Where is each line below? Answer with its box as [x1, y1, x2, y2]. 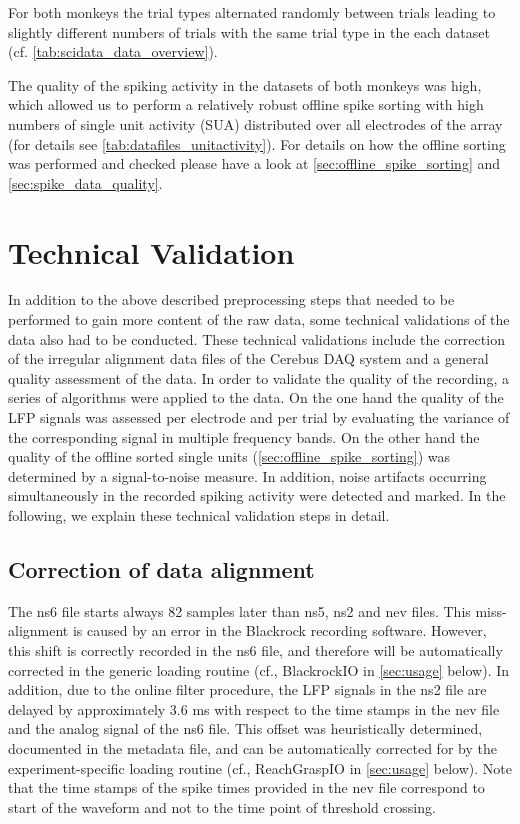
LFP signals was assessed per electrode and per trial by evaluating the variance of [8, 407, 510, 428]
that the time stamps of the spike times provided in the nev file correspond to [8, 777, 485, 798]
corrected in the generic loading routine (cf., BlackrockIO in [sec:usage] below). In [8, 659, 510, 680]
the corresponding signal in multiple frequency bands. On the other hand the [8, 426, 480, 447]
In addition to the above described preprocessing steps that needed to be [8, 289, 455, 310]
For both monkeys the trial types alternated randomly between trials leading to [8, 2, 496, 22]
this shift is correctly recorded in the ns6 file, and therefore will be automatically [8, 639, 503, 660]
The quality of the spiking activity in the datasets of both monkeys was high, [8, 74, 482, 95]
